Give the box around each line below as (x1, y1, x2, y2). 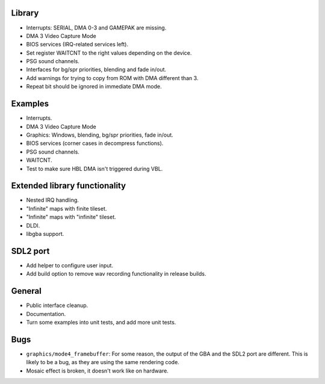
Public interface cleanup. (26, 302, 88, 309)
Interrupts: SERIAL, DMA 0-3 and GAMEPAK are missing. (26, 24, 167, 31)
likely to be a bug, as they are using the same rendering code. (26, 359, 180, 366)
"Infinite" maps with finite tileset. (26, 205, 107, 212)
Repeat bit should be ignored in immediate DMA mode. (26, 83, 162, 90)
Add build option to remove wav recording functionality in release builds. (26, 270, 206, 277)
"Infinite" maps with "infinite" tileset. (26, 214, 117, 221)
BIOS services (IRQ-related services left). (26, 41, 129, 48)
